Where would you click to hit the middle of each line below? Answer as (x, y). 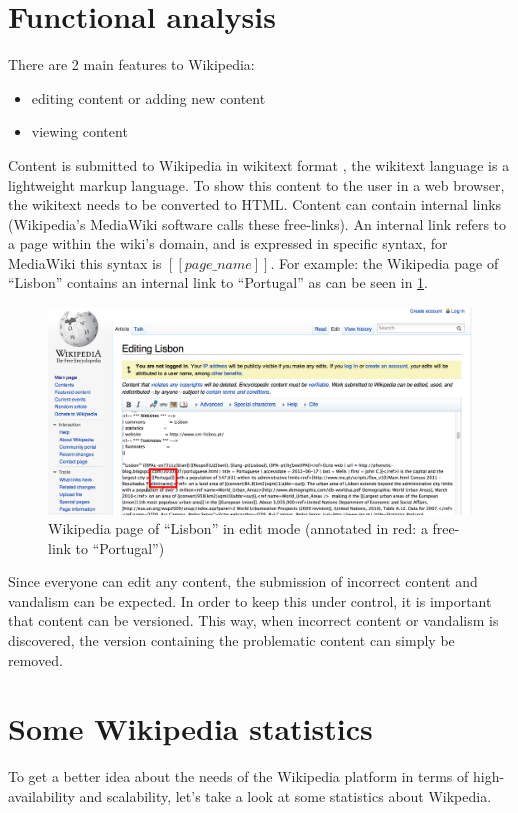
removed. (35, 659)
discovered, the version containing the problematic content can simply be (231, 640)
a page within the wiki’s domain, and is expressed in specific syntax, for (228, 243)
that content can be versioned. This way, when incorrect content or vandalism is (253, 620)
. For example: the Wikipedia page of (384, 262)
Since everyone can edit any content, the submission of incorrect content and (243, 581)
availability (41, 795)
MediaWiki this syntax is (85, 262)
